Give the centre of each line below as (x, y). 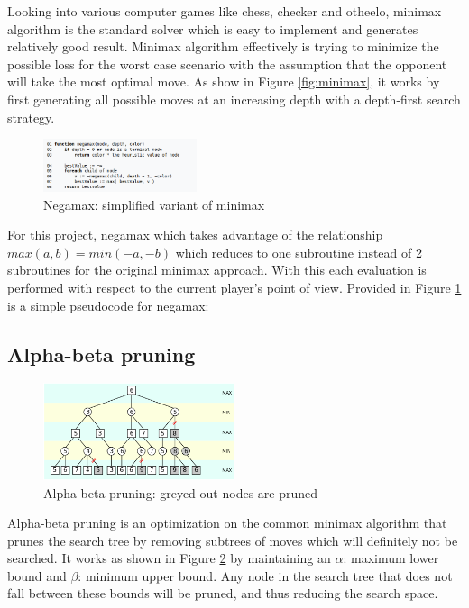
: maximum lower (391, 558)
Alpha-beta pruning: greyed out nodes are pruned (181, 492)
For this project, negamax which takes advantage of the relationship (195, 235)
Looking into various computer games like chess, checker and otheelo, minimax (225, 11)
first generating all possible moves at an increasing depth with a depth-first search (234, 99)
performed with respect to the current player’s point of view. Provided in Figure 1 (234, 287)
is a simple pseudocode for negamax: (108, 305)
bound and (37, 575)
